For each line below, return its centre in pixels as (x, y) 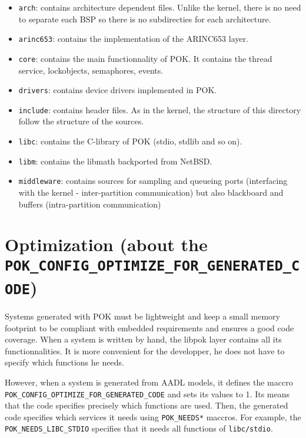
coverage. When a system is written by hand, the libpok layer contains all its (143, 339)
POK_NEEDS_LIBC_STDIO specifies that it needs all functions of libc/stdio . (139, 428)
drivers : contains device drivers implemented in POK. (118, 90)
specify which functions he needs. (64, 362)
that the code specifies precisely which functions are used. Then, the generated (147, 405)
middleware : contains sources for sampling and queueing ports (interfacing (153, 181)
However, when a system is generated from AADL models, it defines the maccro (149, 382)
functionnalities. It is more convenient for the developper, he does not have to (145, 350)
